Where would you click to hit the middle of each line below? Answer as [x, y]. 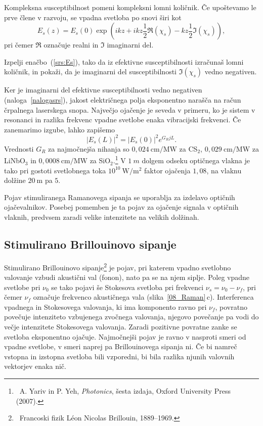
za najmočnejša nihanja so [89, 148]
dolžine [15, 180]
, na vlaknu [224, 170]
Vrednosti [19, 148]
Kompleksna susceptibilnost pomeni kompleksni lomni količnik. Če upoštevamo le [130, 7]
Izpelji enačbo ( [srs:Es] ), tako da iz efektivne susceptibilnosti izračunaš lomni [124, 61]
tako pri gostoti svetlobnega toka [55, 170]
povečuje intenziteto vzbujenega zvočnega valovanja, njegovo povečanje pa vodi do [131, 317]
